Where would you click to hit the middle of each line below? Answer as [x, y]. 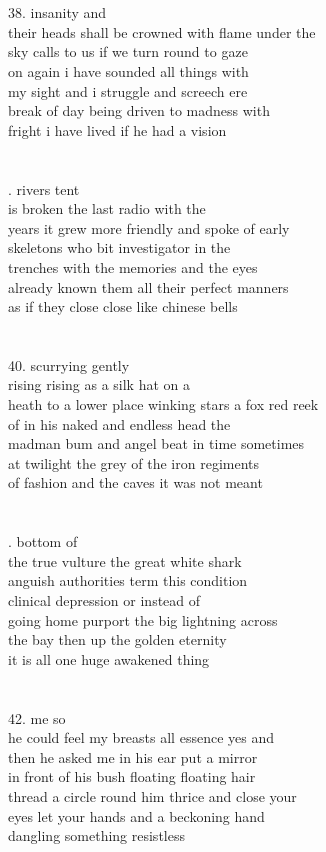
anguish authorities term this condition [128, 580]
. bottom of [43, 541]
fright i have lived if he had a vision [117, 129]
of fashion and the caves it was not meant [135, 482]
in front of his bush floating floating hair [132, 776]
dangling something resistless [96, 835]
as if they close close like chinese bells [123, 306]
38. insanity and [57, 12]
